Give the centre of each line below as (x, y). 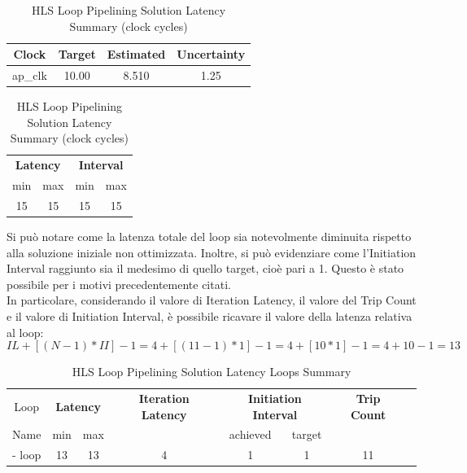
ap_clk (30, 75)
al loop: (25, 332)
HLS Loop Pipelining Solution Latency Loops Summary (212, 372)
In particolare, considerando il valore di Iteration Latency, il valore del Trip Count (212, 300)
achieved (250, 434)
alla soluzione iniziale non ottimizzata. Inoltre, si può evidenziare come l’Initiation (212, 252)
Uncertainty (211, 54)
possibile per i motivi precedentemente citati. (119, 284)
